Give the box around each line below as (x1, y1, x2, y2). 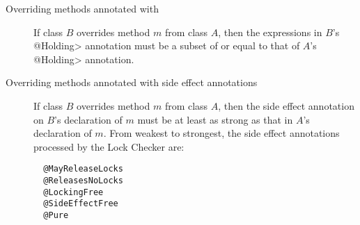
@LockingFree (43, 187, 104, 197)
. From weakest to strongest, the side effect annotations (103, 126, 340, 140)
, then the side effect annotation (218, 98, 354, 112)
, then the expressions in (218, 24, 322, 39)
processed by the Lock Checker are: (33, 139, 185, 153)
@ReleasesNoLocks (43, 176, 123, 185)
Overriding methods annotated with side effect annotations (6, 75, 258, 90)
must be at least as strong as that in (137, 112, 293, 126)
